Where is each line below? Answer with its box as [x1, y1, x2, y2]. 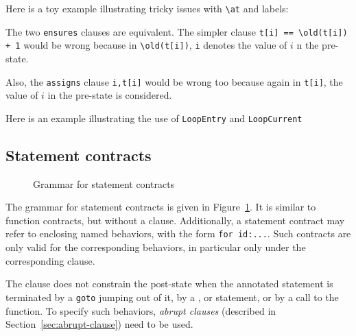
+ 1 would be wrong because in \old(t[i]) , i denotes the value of [5, 38, 287, 52]
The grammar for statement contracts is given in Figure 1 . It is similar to [5, 200, 316, 214]
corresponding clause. [5, 253, 95, 267]
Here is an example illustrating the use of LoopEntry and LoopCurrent [5, 110, 302, 125]
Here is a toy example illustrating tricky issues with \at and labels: [5, 1, 289, 15]
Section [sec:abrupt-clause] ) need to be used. [5, 317, 193, 331]
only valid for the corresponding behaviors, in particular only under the [5, 240, 306, 254]
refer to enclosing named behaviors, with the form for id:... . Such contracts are [5, 226, 351, 241]
